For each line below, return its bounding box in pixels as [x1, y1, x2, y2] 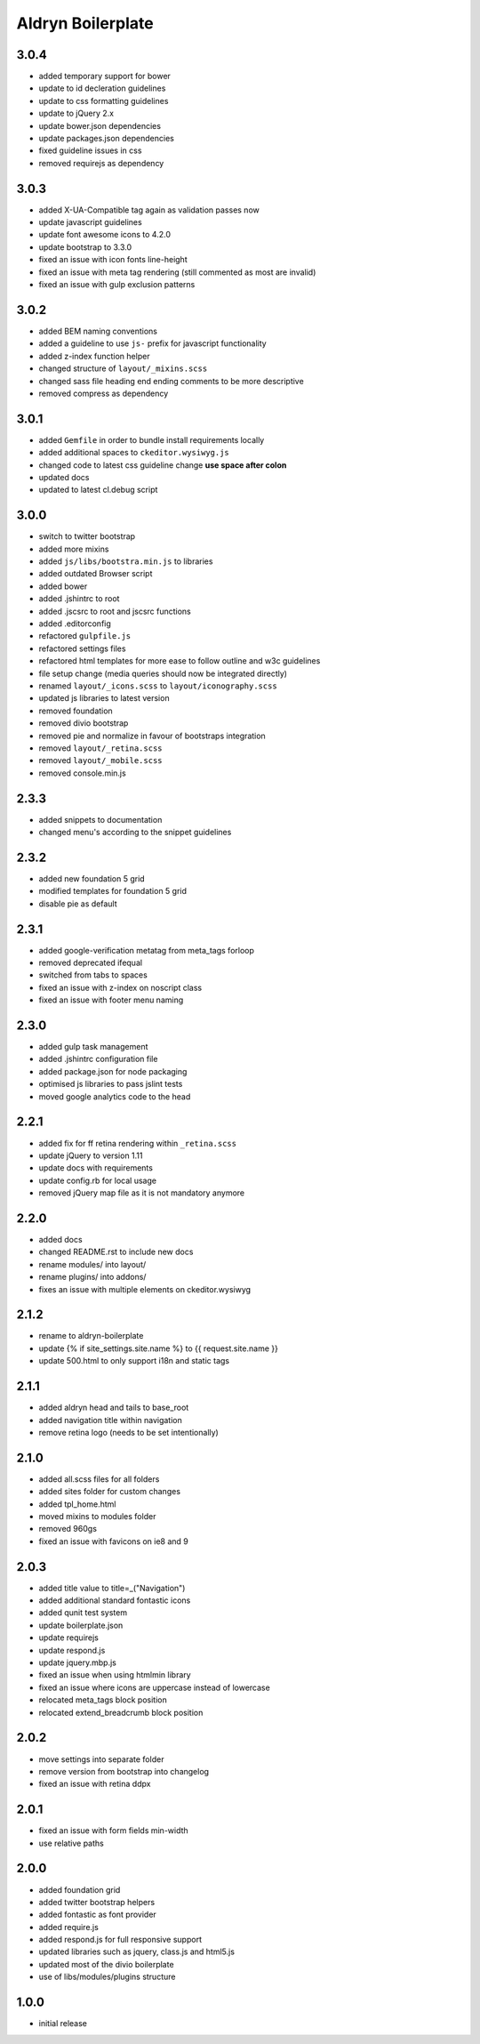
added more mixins [38, 543, 109, 554]
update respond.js [38, 1645, 106, 1655]
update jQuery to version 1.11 [38, 1150, 143, 1161]
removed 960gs [38, 1524, 98, 1534]
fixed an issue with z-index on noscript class [38, 982, 203, 993]
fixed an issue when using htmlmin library [38, 1670, 191, 1680]
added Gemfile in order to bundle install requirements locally [38, 434, 265, 445]
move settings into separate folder [38, 1753, 164, 1765]
